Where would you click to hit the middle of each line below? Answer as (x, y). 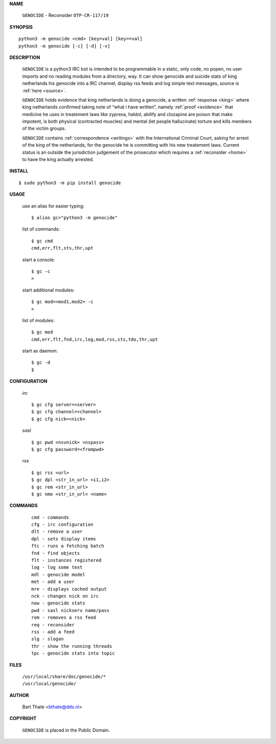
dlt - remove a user (57, 532)
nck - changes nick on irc (65, 596)
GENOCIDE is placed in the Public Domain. (66, 730)
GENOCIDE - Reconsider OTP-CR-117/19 (65, 15)
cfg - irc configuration (62, 525)
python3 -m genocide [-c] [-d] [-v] (64, 46)
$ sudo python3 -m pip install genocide (70, 183)
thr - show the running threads (72, 646)
